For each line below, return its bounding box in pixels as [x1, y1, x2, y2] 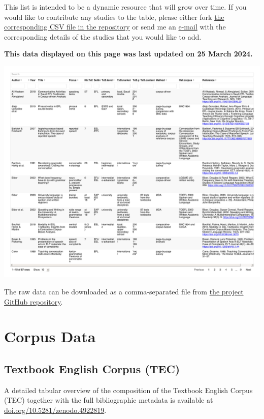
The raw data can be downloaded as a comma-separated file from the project [4, 286, 244, 296]
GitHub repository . [4, 296, 63, 307]
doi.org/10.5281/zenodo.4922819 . [4, 404, 107, 415]
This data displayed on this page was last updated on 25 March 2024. [4, 48, 253, 59]
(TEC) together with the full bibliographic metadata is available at [4, 395, 213, 405]
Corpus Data [4, 326, 96, 347]
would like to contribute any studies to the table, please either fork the [4, 11, 224, 22]
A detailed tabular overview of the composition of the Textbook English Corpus [4, 384, 253, 395]
